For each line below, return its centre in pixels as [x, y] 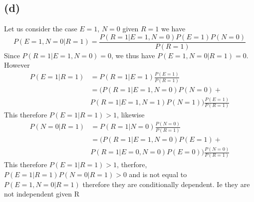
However [17, 65]
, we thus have [133, 55]
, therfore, [132, 164]
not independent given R [42, 194]
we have [173, 29]
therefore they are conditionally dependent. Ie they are [166, 184]
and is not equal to [158, 174]
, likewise [131, 115]
